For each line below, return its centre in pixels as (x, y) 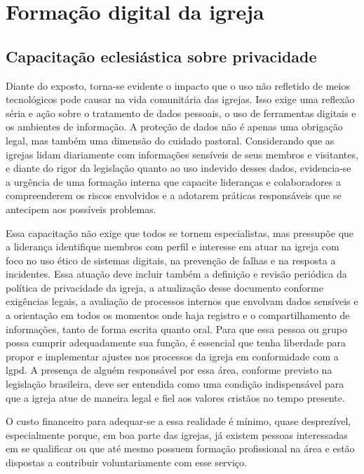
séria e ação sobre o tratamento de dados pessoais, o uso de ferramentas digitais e (181, 113)
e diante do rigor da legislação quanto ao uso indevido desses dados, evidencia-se (178, 168)
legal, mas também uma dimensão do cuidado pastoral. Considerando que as (170, 140)
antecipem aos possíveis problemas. (81, 209)
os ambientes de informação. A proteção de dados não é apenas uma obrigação (174, 127)
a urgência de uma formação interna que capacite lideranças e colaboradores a (173, 181)
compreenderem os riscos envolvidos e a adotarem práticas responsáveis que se (174, 195)
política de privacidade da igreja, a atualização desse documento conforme (164, 287)
